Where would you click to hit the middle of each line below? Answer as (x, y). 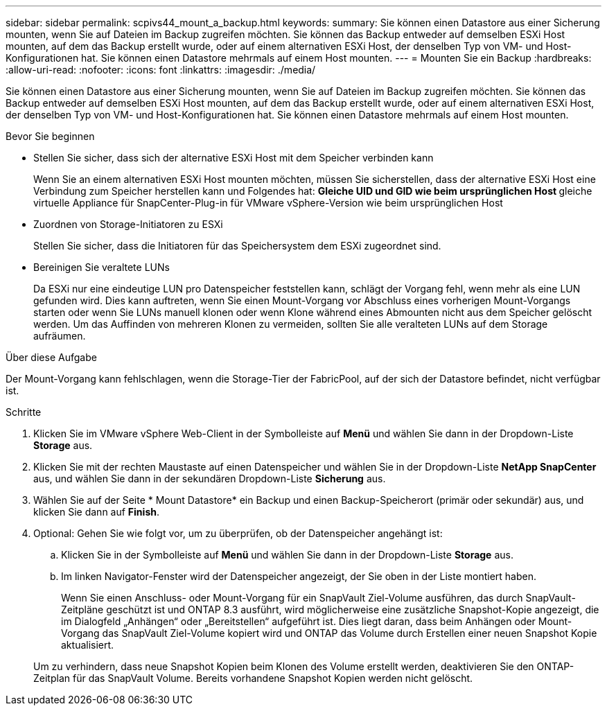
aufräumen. (60, 336)
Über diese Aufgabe (51, 357)
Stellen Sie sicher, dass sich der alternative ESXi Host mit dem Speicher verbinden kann (234, 158)
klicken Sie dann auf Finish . (96, 512)
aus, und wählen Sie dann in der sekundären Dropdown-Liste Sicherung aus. (210, 479)
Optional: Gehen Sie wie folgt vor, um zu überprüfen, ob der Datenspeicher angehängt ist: (238, 533)
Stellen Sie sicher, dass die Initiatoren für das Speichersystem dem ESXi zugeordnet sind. (237, 246)
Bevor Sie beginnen (50, 136)
